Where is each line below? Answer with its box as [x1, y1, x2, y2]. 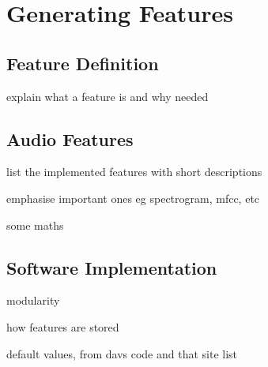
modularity [6, 292, 60, 309]
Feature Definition [6, 51, 159, 75]
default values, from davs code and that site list [6, 345, 238, 361]
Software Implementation [6, 255, 217, 279]
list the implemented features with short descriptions [6, 163, 262, 180]
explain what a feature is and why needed [6, 88, 209, 104]
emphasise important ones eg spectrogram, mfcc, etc [6, 189, 260, 206]
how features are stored [6, 318, 119, 335]
